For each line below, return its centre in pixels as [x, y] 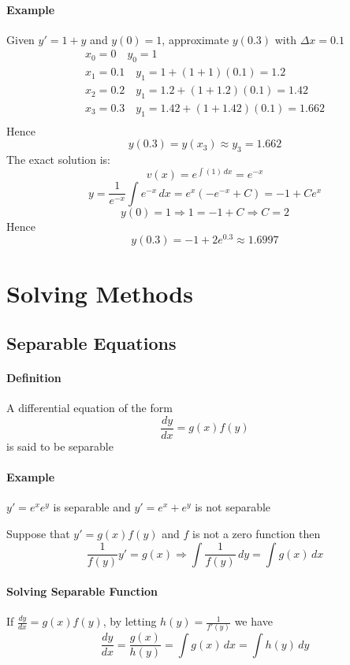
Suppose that [38, 534]
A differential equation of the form [89, 408]
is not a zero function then [256, 534]
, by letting [130, 621]
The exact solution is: [58, 160]
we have [253, 621]
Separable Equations [91, 343]
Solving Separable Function [82, 591]
